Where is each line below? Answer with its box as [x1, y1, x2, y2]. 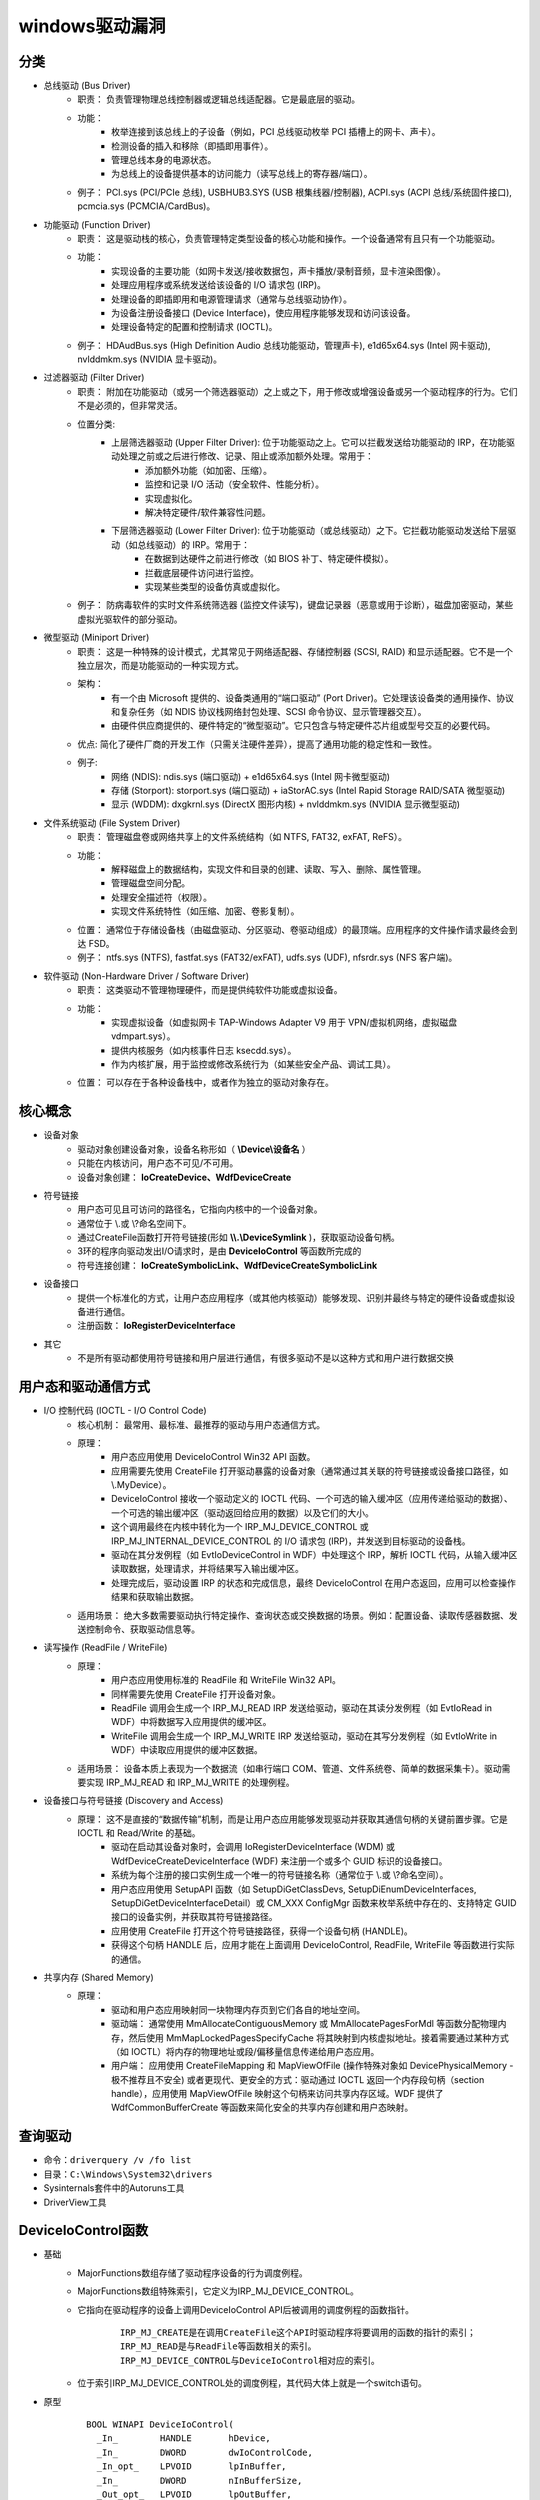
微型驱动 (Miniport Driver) [43, 631, 150, 644]
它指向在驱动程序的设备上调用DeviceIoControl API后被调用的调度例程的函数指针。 [77, 2303, 415, 2315]
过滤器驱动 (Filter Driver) [43, 371, 145, 384]
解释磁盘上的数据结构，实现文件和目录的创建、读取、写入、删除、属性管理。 [111, 863, 427, 875]
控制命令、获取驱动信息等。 [85, 1623, 200, 1635]
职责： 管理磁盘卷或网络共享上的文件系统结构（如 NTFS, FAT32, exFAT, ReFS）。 [77, 831, 408, 843]
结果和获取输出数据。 [111, 1591, 199, 1603]
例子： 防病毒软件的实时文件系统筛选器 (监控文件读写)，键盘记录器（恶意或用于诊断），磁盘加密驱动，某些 [77, 599, 514, 611]
